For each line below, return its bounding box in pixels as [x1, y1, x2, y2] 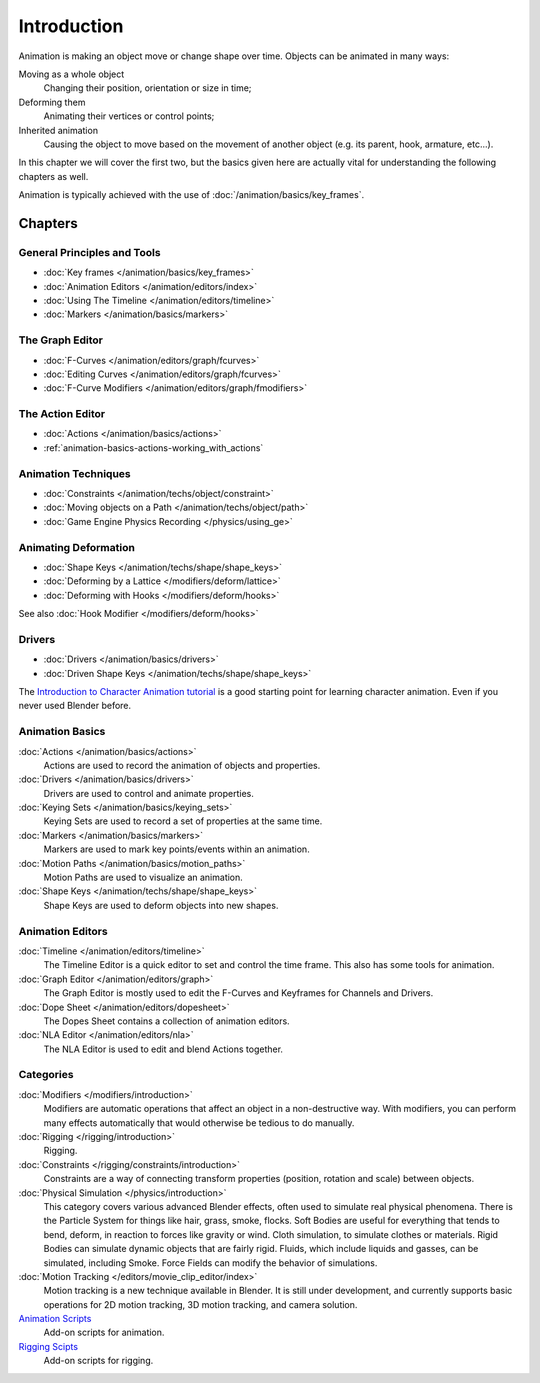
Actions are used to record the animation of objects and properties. [43, 759, 321, 771]
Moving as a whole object [18, 68, 125, 80]
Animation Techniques [18, 466, 131, 480]
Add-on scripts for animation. [43, 1326, 165, 1339]
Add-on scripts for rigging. [43, 1355, 154, 1367]
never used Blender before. [18, 700, 132, 712]
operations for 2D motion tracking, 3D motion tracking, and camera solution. [43, 1298, 358, 1310]
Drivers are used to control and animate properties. [43, 787, 254, 799]
